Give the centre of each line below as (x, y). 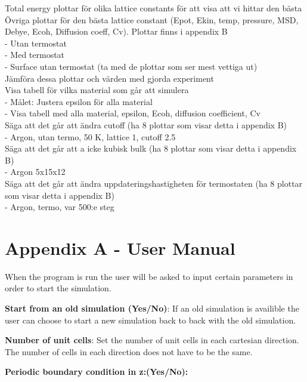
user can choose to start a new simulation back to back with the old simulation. (151, 320)
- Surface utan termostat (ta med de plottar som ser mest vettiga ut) (131, 66)
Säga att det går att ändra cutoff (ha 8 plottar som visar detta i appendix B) (146, 124)
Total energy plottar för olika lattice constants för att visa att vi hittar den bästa (153, 8)
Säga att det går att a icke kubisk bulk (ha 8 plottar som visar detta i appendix (151, 148)
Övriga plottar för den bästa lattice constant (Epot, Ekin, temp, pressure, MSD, (152, 19)
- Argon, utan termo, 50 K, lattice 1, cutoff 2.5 (90, 136)
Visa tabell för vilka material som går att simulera (97, 90)
